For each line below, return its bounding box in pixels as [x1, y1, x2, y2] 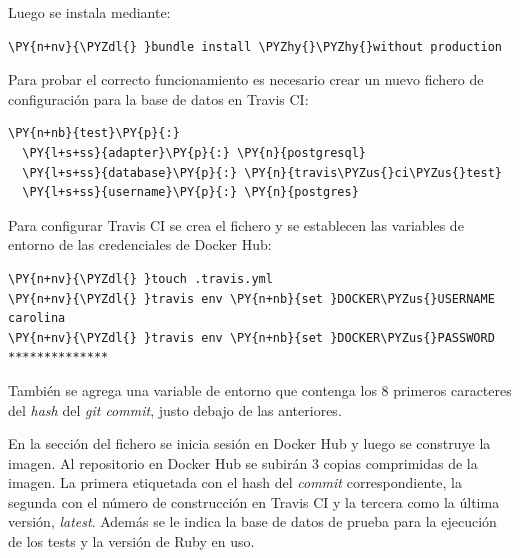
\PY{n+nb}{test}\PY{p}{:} [8, 126, 180, 141]
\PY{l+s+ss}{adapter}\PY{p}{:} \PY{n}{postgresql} [22, 145, 366, 160]
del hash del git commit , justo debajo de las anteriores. [8, 399, 342, 420]
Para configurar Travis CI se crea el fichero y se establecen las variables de [8, 214, 464, 235]
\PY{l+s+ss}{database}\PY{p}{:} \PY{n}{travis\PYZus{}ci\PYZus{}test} [22, 165, 502, 180]
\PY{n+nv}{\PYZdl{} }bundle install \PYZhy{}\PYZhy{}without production [8, 39, 502, 54]
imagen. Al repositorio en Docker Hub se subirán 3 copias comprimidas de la [8, 452, 478, 473]
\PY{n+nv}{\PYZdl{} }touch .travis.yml [8, 271, 273, 286]
